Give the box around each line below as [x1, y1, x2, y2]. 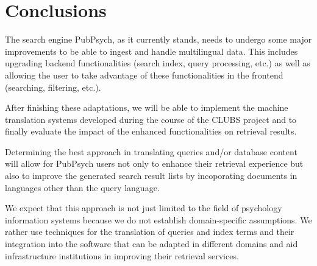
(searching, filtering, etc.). [5, 80, 101, 93]
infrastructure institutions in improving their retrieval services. [5, 249, 239, 262]
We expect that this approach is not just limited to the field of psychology [5, 201, 282, 214]
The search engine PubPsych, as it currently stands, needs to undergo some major [5, 33, 312, 46]
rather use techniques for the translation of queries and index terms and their [5, 225, 294, 238]
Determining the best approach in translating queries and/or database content [5, 145, 297, 158]
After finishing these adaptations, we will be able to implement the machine [5, 101, 288, 114]
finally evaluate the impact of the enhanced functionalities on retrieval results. [5, 125, 297, 138]
